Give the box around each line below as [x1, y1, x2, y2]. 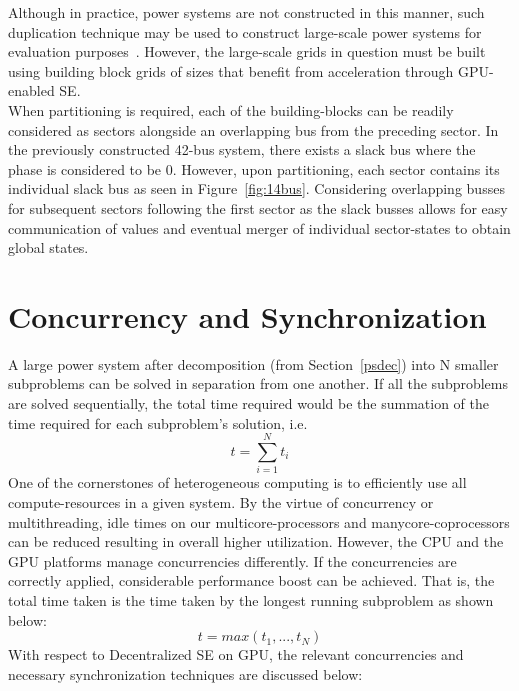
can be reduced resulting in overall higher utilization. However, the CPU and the [8, 531, 504, 552]
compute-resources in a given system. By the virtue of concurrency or [8, 491, 434, 512]
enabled [8, 80, 55, 101]
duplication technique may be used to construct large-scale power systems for [8, 21, 482, 42]
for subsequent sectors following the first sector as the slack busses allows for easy [8, 197, 508, 218]
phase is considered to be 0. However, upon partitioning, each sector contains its [8, 158, 500, 179]
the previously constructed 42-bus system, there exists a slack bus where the [8, 139, 476, 160]
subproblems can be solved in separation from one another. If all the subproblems [8, 373, 509, 394]
